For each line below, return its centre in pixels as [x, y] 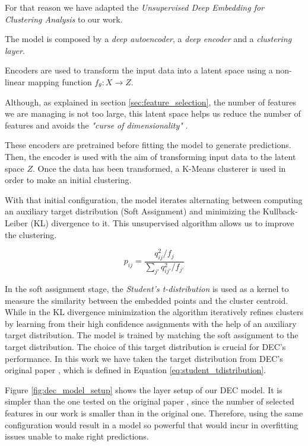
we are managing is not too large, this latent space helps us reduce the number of [153, 113]
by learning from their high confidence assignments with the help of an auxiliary [151, 323]
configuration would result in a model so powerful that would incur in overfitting [152, 424]
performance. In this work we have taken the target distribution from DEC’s [144, 358]
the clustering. [31, 234]
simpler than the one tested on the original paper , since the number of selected [150, 401]
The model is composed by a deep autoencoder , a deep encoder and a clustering [148, 39]
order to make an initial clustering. [68, 180]
